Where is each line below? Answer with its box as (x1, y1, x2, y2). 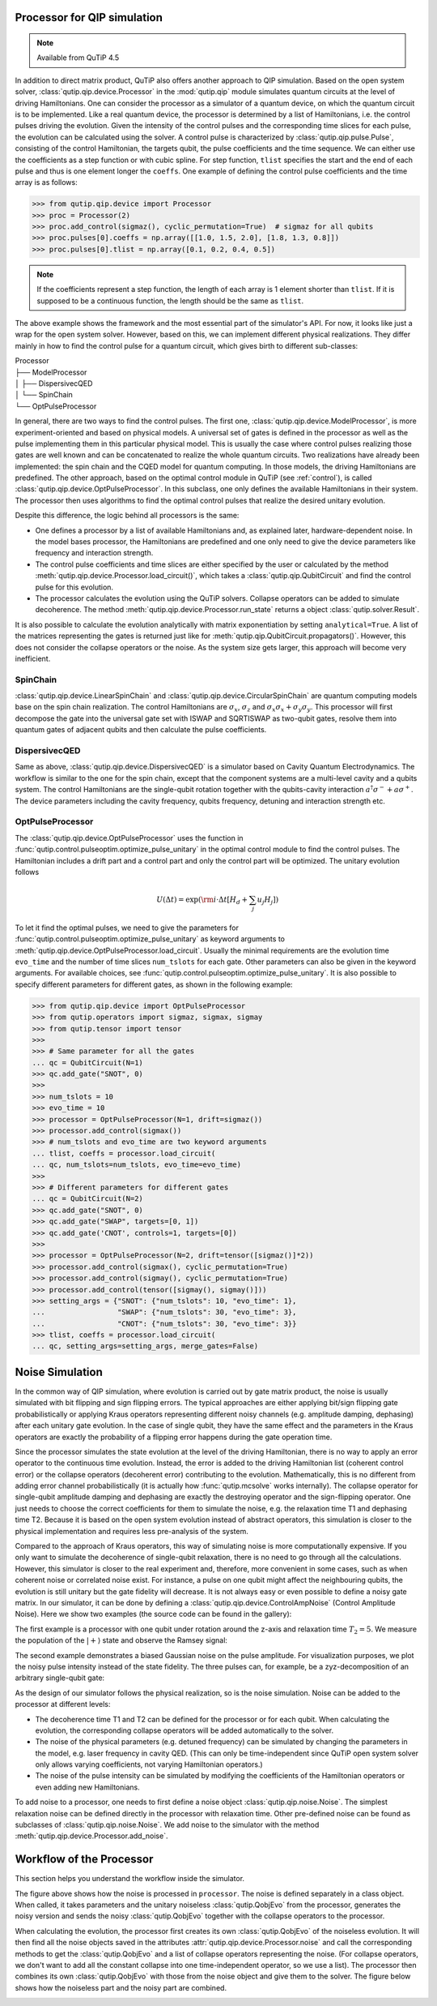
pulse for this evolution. (35, 582, 113, 592)
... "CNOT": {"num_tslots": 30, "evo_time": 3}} (32, 1318, 297, 1328)
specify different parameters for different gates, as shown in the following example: (15, 979, 293, 989)
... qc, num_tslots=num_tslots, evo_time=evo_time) (32, 1160, 242, 1169)
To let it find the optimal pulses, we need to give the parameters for (15, 923, 239, 932)
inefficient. (15, 654, 51, 663)
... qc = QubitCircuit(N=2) (32, 1194, 143, 1203)
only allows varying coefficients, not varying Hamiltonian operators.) (35, 1760, 263, 1769)
